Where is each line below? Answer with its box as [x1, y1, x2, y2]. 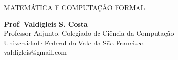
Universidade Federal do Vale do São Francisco [4, 37, 144, 47]
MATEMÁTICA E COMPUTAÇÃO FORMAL [4, 2, 145, 12]
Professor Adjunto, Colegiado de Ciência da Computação [4, 28, 174, 38]
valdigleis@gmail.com [4, 47, 67, 57]
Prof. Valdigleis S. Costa [4, 18, 88, 29]
